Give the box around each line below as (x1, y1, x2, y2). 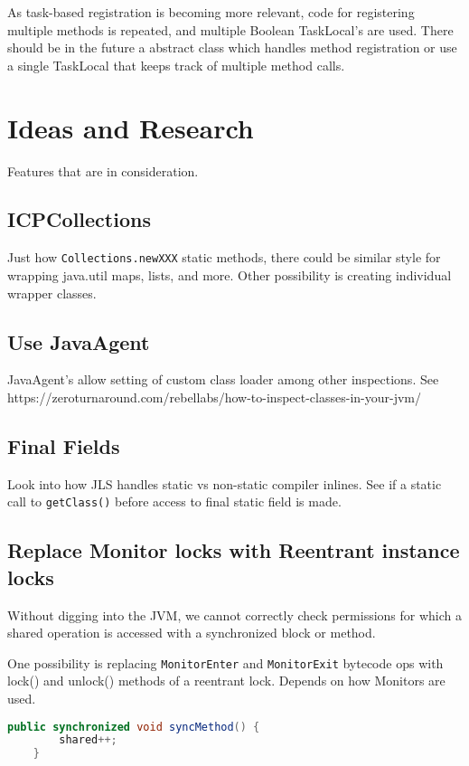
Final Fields (7, 431, 120, 459)
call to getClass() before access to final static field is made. (7, 492, 342, 511)
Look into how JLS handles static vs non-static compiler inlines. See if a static (7, 474, 442, 493)
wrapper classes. (7, 283, 97, 302)
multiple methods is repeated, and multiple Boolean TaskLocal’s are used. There (7, 20, 454, 39)
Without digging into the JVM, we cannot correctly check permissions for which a (7, 605, 463, 624)
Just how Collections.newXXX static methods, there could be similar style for (7, 248, 441, 267)
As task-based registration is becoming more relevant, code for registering (7, 3, 415, 21)
